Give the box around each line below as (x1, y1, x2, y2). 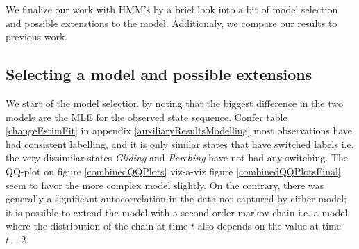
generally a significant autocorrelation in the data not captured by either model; (6, 191, 347, 206)
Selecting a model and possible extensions (6, 63, 312, 85)
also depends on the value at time (197, 218, 341, 233)
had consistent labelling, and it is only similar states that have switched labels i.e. (6, 136, 354, 151)
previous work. (6, 29, 68, 44)
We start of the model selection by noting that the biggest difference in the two (6, 95, 343, 110)
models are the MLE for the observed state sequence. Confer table (6, 109, 287, 124)
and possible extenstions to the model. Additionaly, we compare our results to (6, 15, 337, 30)
